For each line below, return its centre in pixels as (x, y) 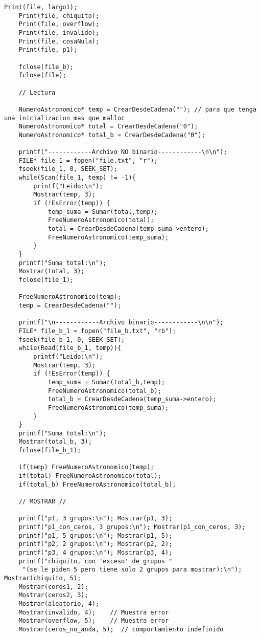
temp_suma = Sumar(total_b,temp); (106, 382)
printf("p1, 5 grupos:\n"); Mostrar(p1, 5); (96, 535)
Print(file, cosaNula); (59, 41)
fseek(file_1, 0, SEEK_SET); (68, 169)
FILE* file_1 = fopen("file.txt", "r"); (88, 160)
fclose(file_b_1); (50, 451)
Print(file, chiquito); (59, 16)
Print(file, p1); (48, 50)
